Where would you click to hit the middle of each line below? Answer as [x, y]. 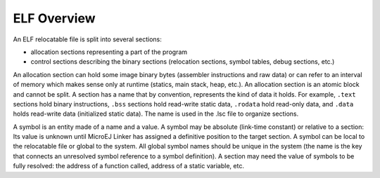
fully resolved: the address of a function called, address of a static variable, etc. [128, 166]
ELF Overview [54, 18]
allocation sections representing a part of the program [109, 52]
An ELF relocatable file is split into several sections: [87, 39]
